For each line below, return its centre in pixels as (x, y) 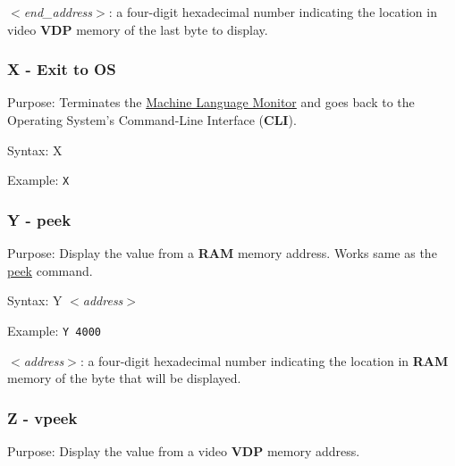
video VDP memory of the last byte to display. (138, 29)
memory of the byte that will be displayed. (124, 378)
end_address (58, 12)
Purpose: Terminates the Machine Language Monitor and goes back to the (211, 102)
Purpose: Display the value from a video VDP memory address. (184, 450)
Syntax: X (35, 150)
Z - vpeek (42, 417)
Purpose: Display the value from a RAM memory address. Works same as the (222, 253)
